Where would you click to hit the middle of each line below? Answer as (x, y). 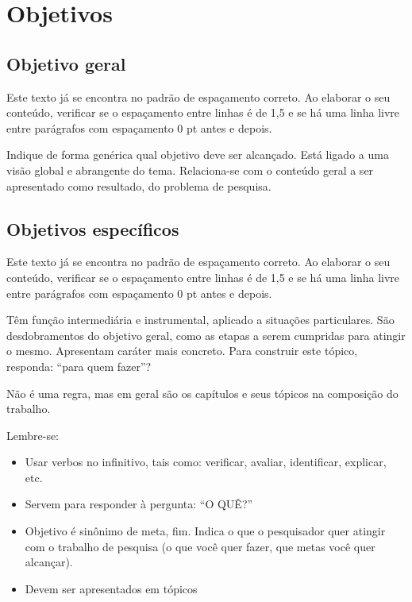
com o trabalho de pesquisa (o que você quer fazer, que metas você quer (200, 546)
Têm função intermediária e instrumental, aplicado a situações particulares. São (200, 320)
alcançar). (49, 562)
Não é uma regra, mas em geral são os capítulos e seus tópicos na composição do (202, 393)
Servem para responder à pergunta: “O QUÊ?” (139, 504)
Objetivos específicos (93, 228)
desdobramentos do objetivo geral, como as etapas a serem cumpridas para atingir (206, 335)
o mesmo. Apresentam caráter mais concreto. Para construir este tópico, (182, 351)
